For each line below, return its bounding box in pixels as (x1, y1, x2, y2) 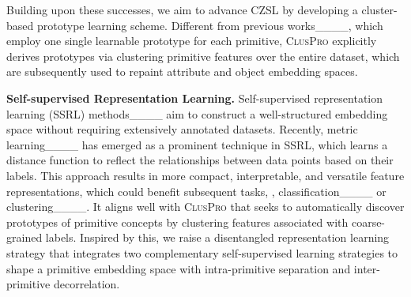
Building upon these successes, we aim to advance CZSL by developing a (6, 2, 358, 17)
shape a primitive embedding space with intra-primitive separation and (6, 260, 351, 276)
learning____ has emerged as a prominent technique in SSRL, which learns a (6, 136, 388, 152)
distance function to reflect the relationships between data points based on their (6, 152, 394, 168)
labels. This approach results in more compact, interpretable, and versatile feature (6, 167, 405, 183)
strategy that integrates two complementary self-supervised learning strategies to (6, 244, 398, 261)
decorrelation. (53, 276, 120, 292)
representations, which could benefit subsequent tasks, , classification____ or (6, 182, 386, 199)
